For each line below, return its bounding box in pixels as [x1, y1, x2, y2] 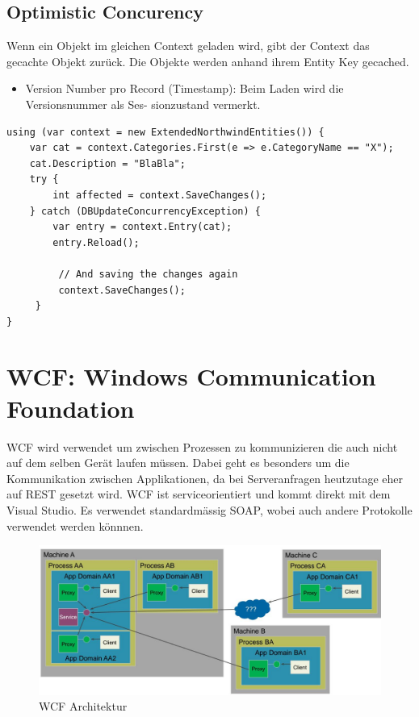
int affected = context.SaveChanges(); [52, 189, 267, 201]
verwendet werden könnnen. [6, 517, 144, 534]
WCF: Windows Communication [6, 360, 376, 393]
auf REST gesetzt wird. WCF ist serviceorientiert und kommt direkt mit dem [6, 486, 391, 502]
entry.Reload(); [52, 236, 140, 248]
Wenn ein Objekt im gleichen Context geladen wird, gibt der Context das [6, 37, 370, 54]
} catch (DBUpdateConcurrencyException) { [29, 205, 261, 217]
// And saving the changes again [58, 268, 238, 280]
